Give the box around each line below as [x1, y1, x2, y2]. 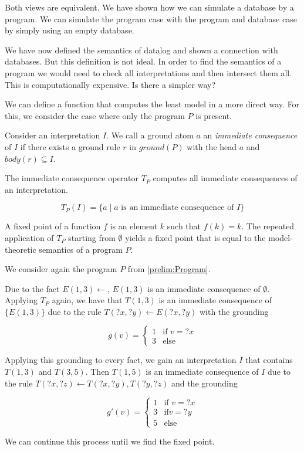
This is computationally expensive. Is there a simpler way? [5, 78, 215, 90]
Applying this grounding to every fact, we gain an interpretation [5, 354, 237, 366]
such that [167, 220, 201, 232]
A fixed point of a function [5, 220, 101, 232]
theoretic [5, 243, 36, 255]
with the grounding [199, 305, 269, 317]
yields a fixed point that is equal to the [125, 231, 266, 243]
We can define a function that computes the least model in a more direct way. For [5, 98, 300, 110]
